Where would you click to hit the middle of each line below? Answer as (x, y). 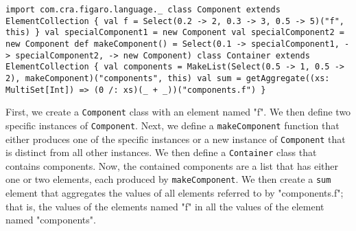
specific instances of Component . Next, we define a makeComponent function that (173, 125)
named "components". (51, 220)
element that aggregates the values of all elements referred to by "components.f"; (175, 193)
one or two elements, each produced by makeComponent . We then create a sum (168, 179)
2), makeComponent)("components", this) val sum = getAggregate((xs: (168, 78)
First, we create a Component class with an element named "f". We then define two (178, 112)
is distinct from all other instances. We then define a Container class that (161, 152)
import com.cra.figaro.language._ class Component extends (143, 10)
